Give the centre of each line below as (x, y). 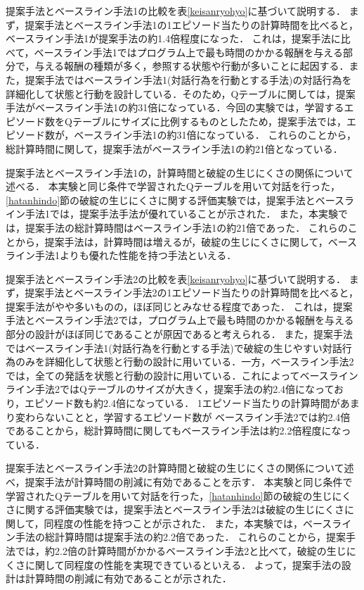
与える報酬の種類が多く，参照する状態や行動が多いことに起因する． (192, 66)
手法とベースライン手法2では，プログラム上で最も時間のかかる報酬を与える (180, 320)
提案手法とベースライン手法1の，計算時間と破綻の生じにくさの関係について (180, 172)
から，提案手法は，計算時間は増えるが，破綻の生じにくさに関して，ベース (186, 241)
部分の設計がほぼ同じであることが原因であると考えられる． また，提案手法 (180, 334)
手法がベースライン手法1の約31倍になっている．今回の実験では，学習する (175, 107)
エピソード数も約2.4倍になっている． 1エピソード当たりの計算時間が (182, 403)
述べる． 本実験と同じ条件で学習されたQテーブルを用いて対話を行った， (173, 186)
